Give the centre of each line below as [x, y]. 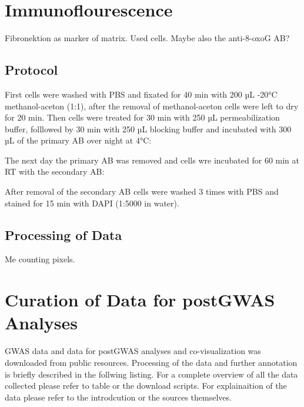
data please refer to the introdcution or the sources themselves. [118, 397]
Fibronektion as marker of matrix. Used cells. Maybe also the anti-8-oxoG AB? [147, 38]
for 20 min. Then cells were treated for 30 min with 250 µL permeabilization [142, 117]
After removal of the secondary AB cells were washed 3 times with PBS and [142, 191]
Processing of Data [64, 234]
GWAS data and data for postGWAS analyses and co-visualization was [133, 351]
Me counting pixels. [40, 259]
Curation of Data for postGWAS [140, 300]
